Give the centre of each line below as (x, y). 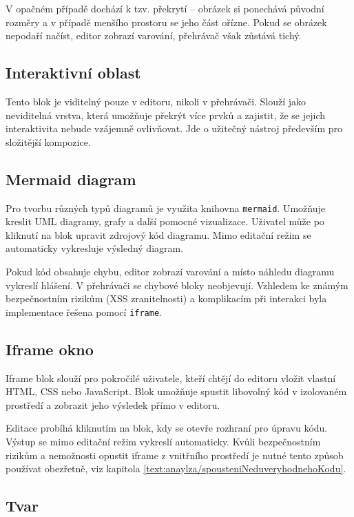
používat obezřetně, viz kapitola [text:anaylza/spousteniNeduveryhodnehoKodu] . (176, 468)
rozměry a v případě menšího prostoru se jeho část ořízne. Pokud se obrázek (166, 22)
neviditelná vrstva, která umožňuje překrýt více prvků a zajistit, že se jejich (165, 115)
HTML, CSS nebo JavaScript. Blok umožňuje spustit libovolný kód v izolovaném (176, 391)
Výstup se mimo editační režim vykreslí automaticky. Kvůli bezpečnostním (163, 442)
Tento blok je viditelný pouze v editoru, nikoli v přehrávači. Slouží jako (156, 101)
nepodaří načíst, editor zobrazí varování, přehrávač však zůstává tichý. (154, 35)
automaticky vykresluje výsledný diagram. (95, 248)
